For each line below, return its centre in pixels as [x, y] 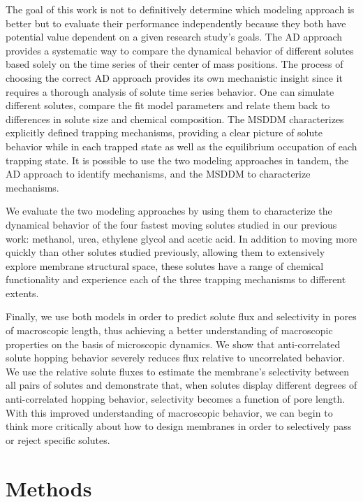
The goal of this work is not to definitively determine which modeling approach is [180, 9]
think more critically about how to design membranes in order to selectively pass [179, 426]
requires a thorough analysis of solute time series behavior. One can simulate [170, 91]
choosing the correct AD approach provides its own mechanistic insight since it [174, 77]
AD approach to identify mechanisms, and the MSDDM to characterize [158, 174]
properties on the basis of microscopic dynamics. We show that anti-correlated [173, 344]
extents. [22, 293]
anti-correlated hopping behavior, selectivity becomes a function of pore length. [176, 399]
